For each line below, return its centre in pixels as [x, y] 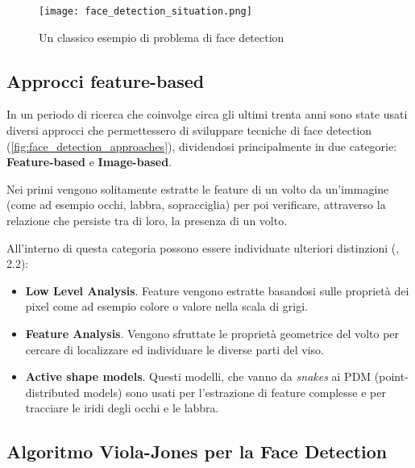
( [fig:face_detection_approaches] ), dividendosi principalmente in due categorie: [202, 146]
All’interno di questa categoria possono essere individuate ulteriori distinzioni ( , [203, 247]
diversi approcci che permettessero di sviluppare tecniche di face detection [189, 130]
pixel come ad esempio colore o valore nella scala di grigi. [167, 306]
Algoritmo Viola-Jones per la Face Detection [197, 451]
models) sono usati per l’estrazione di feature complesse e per [234, 392]
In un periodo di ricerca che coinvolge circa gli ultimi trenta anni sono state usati [207, 114]
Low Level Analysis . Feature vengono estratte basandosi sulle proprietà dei [217, 290]
